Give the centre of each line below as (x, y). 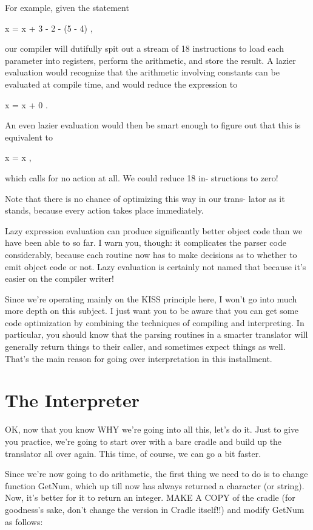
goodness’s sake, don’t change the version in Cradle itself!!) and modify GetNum (155, 509)
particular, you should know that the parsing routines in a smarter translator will (156, 334)
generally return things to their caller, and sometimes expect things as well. (145, 347)
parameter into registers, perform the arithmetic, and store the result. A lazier (150, 60)
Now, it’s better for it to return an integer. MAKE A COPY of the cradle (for (150, 497)
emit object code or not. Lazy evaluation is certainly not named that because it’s (156, 266)
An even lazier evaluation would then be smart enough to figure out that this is (153, 125)
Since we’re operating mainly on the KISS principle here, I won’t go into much (151, 298)
